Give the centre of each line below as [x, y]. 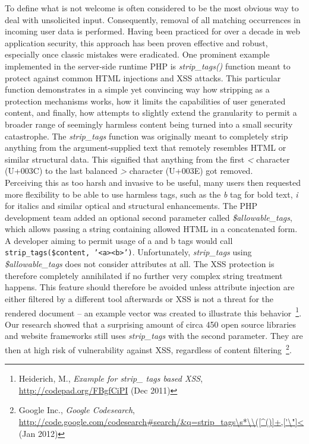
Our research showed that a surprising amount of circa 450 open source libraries [151, 324]
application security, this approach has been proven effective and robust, [136, 42]
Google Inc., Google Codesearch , [77, 410]
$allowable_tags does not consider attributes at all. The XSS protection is [140, 264]
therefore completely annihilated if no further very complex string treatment [144, 275]
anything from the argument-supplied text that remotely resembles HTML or [146, 148]
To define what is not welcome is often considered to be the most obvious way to [152, 8]
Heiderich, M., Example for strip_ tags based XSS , [111, 378]
